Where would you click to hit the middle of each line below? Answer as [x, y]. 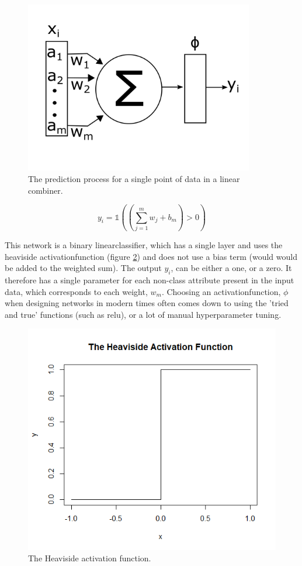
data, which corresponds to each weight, [76, 291]
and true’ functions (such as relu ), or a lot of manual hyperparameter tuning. [143, 314]
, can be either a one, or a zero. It [231, 268]
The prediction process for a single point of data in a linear [134, 179]
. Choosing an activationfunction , [221, 291]
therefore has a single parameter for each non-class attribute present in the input [150, 280]
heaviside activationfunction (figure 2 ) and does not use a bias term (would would [151, 256]
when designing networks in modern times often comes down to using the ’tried [147, 303]
